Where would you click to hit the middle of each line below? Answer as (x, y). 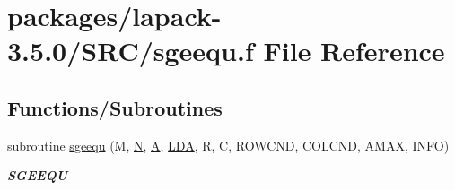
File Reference (354, 51)
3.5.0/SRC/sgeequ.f (131, 51)
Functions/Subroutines (115, 107)
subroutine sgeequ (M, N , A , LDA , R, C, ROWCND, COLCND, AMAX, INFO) (228, 145)
